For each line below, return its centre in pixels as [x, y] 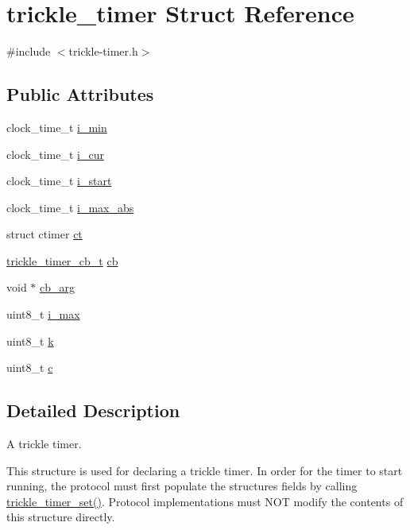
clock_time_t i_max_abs [70, 207]
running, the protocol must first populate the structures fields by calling [182, 486]
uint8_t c [30, 368]
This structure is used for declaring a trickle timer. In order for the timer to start [205, 470]
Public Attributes [80, 94]
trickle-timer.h [103, 51]
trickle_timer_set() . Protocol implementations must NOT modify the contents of [205, 501]
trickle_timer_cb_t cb [62, 260]
